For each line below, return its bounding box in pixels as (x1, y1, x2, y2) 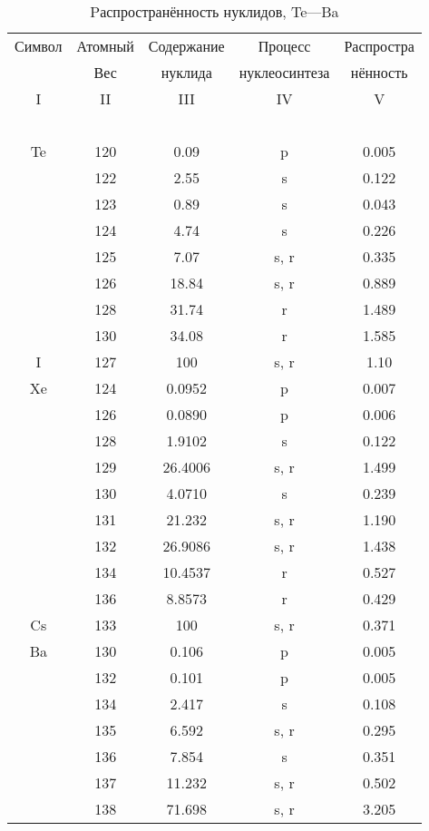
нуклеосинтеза (239, 62, 330, 83)
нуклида (161, 62, 212, 83)
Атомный (76, 35, 134, 56)
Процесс (258, 35, 311, 56)
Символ (15, 35, 63, 56)
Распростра (344, 35, 414, 56)
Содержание (148, 35, 225, 56)
